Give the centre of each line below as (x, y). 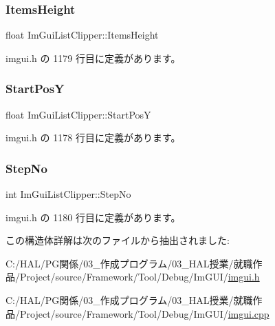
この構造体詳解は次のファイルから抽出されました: (118, 240)
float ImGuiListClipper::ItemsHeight (82, 35)
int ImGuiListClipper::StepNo (68, 194)
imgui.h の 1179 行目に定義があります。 (93, 58)
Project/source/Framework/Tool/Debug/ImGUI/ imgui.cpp (144, 313)
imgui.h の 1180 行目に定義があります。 (93, 217)
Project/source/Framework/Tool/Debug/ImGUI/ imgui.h (140, 277)
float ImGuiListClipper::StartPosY (78, 114)
